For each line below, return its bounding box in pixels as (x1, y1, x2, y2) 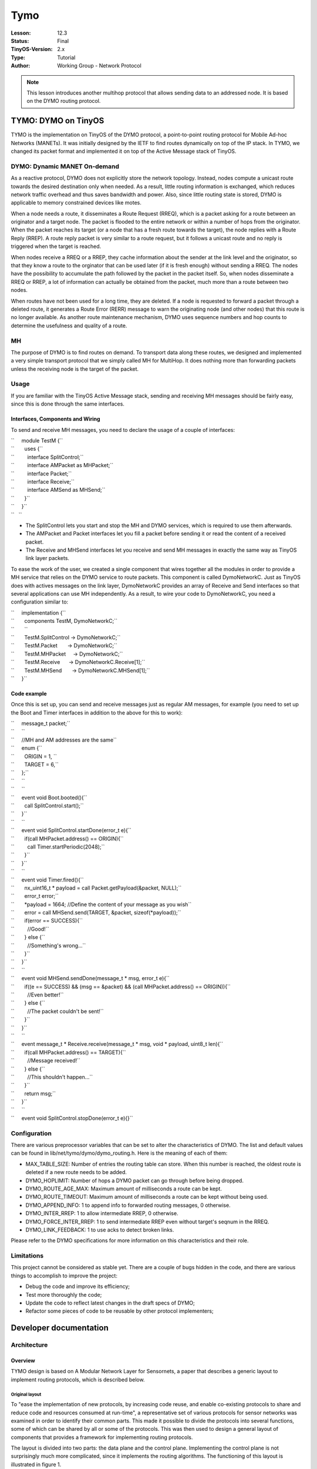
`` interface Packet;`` (11, 470, 72, 477)
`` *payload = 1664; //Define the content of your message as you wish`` (11, 901, 192, 908)
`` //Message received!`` (11, 1057, 80, 1064)
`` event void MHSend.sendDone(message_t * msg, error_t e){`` (11, 975, 170, 982)
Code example (11, 690, 47, 697)
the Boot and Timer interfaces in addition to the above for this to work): (11, 709, 183, 716)
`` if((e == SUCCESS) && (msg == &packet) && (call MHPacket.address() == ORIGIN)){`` (11, 983, 231, 990)
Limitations (11, 1252, 44, 1260)
